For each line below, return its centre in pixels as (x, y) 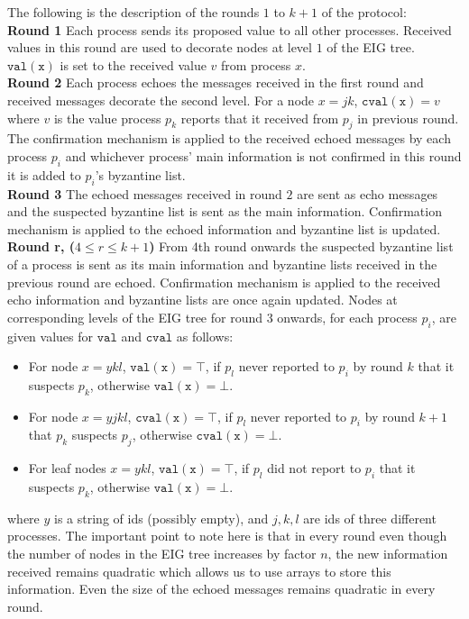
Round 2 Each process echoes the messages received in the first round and (216, 82)
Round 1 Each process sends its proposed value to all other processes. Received (230, 29)
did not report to (314, 468)
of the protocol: (364, 12)
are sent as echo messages (368, 193)
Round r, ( (41, 246)
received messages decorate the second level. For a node (161, 100)
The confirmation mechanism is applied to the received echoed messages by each (229, 138)
